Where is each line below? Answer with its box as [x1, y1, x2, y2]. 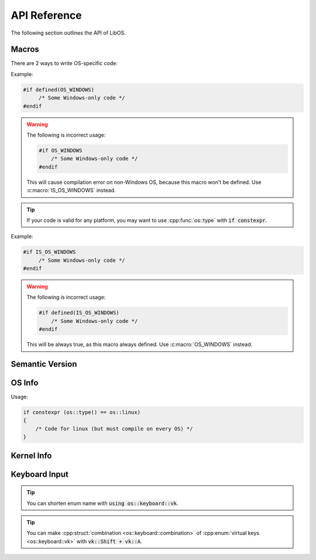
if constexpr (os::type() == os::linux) [23, 409, 140, 416]
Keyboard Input [11, 469, 68, 479]
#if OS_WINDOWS [39, 147, 83, 153]
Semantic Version [11, 359, 77, 369]
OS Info [11, 378, 39, 388]
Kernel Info [11, 450, 52, 460]
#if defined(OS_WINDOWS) [23, 86, 95, 93]
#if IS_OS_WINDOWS [23, 249, 76, 255]
